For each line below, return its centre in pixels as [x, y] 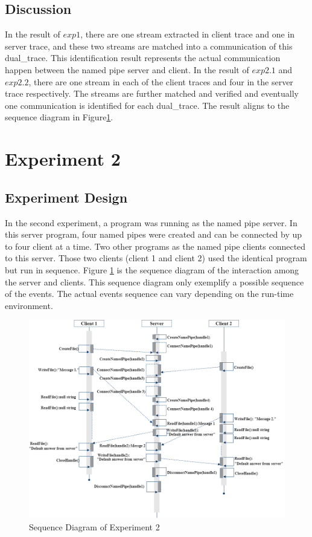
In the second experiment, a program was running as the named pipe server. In [151, 222]
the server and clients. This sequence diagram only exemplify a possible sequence [154, 282]
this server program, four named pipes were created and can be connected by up [154, 234]
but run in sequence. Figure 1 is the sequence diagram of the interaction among [152, 269]
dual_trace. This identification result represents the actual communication [143, 58]
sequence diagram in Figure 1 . [59, 117]
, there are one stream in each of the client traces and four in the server [161, 81]
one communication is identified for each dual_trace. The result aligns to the [147, 105]
